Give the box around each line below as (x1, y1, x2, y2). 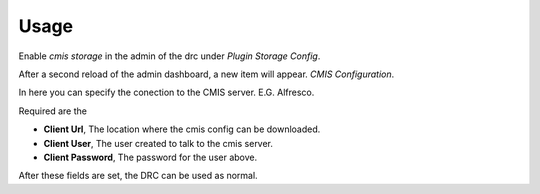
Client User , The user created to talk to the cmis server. (43, 137, 274, 149)
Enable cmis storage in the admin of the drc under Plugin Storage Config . (18, 50, 321, 62)
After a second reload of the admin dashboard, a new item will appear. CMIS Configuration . (18, 68, 395, 80)
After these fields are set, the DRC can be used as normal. (18, 170, 259, 182)
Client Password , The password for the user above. (43, 151, 258, 163)
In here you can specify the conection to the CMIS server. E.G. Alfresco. (18, 86, 315, 99)
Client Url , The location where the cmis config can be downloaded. (43, 123, 321, 135)
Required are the (18, 105, 87, 117)
